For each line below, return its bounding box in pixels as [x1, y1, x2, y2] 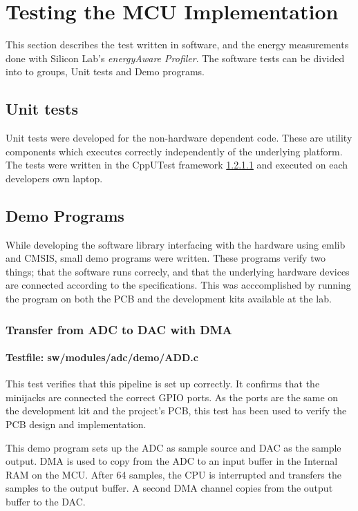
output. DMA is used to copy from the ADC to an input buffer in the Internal [6, 454, 338, 468]
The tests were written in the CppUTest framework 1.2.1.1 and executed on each [6, 157, 348, 172]
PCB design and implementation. [6, 417, 147, 432]
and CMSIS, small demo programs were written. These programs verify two [6, 251, 326, 265]
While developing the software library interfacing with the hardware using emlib [6, 237, 346, 251]
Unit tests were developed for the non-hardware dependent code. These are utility [6, 131, 352, 145]
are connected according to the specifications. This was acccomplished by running [6, 278, 351, 292]
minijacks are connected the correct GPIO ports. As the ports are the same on [6, 389, 339, 404]
